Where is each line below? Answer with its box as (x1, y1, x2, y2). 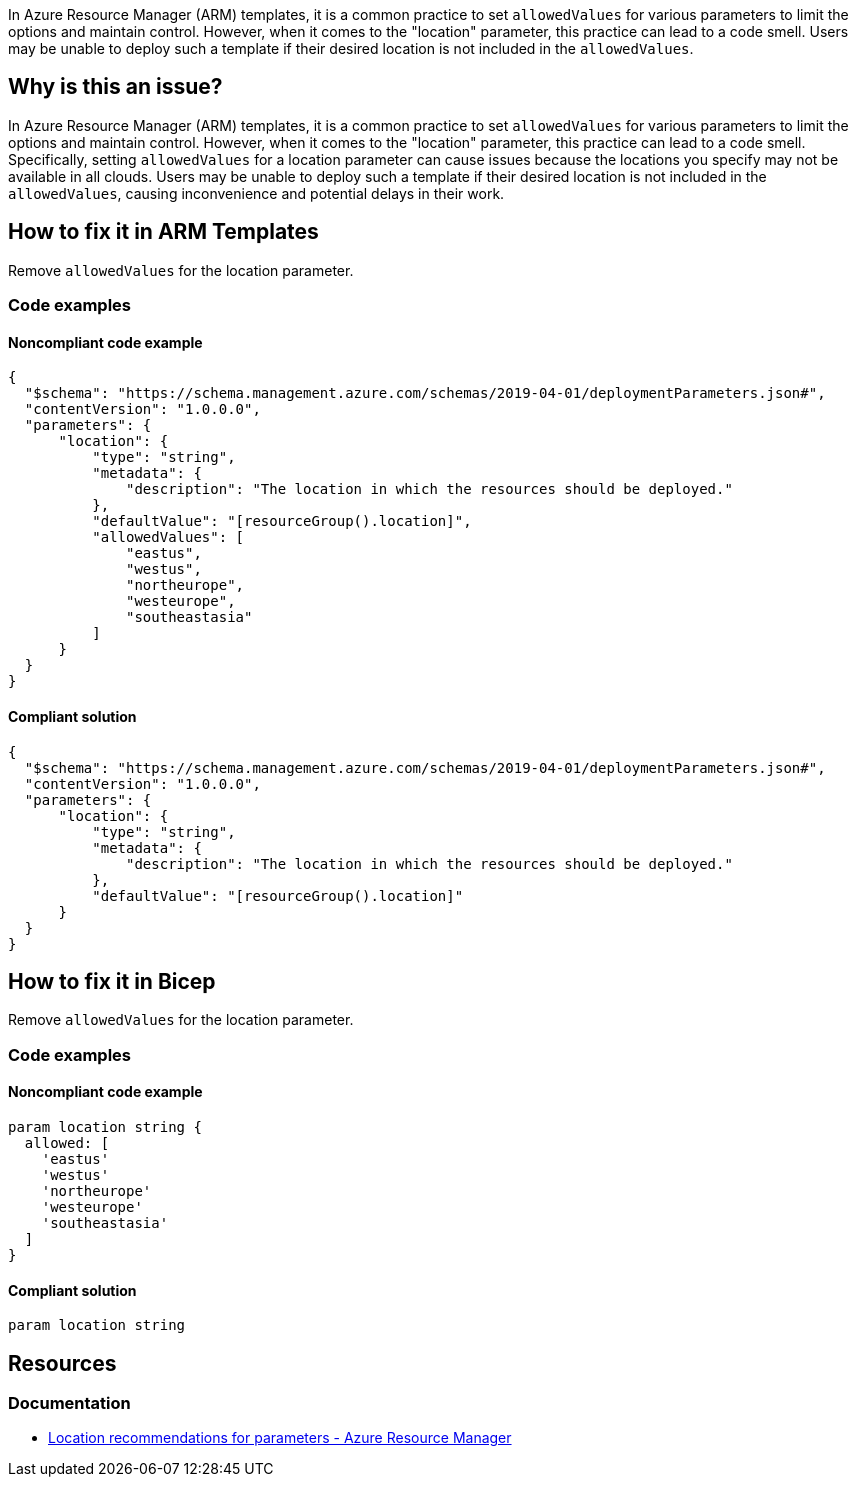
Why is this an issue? (8, 74, 223, 100)
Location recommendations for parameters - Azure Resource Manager (48, 1429, 512, 1447)
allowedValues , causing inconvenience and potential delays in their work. (8, 184, 505, 202)
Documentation (8, 1393, 131, 1413)
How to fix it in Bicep (8, 968, 216, 994)
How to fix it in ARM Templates (8, 219, 319, 245)
